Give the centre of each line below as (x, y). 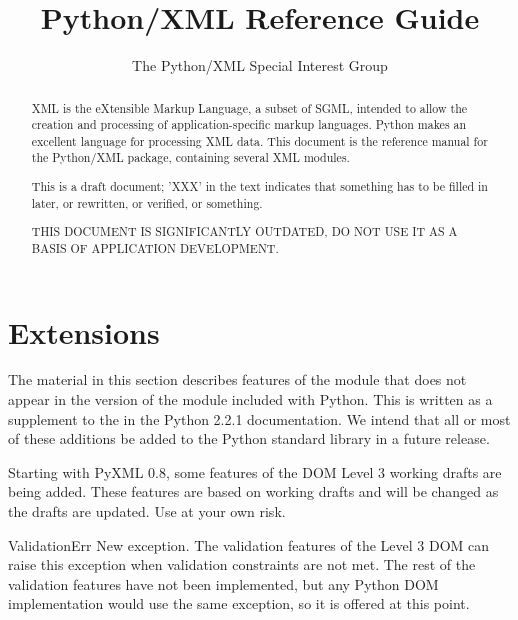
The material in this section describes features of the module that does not (237, 379)
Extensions (84, 331)
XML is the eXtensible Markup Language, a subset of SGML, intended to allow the (249, 107)
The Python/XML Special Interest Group (260, 65)
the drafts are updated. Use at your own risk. (147, 511)
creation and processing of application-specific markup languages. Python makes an (249, 124)
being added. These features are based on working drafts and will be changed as (253, 491)
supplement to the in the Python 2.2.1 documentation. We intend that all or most (259, 418)
